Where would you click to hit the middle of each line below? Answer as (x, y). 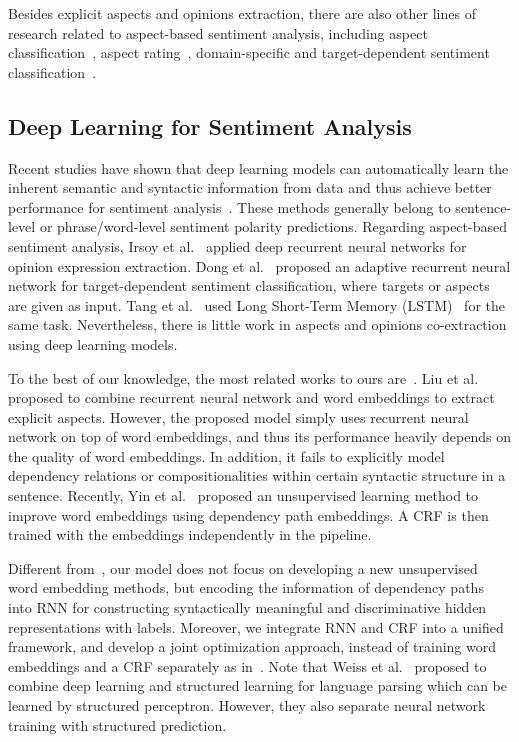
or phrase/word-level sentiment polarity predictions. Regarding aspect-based (273, 226)
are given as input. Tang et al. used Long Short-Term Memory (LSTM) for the (256, 304)
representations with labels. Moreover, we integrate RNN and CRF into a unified (256, 626)
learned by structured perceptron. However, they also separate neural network (247, 705)
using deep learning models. (93, 343)
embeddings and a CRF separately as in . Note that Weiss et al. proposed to (247, 665)
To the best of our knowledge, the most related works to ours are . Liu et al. (243, 377)
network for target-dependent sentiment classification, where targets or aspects (249, 285)
